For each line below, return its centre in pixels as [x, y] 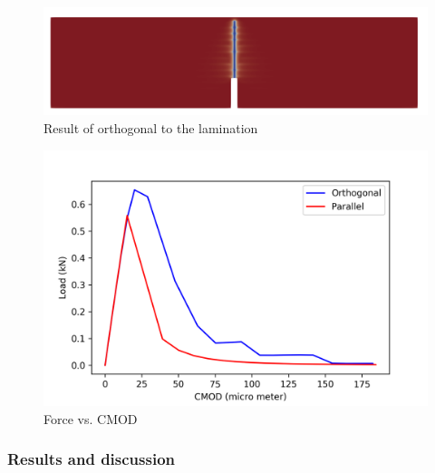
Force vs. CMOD [91, 418]
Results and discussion [92, 459]
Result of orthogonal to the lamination [151, 128]
